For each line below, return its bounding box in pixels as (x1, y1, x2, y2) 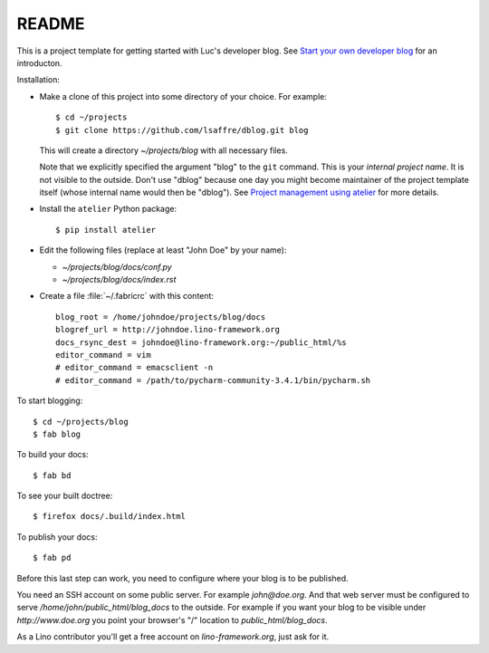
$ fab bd (33, 470, 72, 480)
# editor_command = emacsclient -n (55, 362, 214, 373)
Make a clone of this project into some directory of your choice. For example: (39, 91, 328, 101)
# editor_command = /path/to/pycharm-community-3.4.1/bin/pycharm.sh (55, 375, 371, 385)
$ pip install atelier (55, 225, 157, 235)
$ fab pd (33, 552, 72, 563)
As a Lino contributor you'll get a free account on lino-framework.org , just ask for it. (16, 631, 330, 642)
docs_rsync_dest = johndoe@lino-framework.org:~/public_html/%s (55, 337, 348, 348)
